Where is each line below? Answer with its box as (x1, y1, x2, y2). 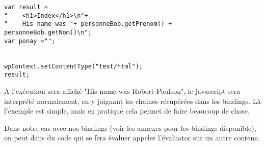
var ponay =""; (4, 37, 56, 45)
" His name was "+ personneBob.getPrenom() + (4, 20, 172, 28)
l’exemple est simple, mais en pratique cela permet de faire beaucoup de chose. (4, 105, 250, 116)
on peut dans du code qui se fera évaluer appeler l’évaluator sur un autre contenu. (4, 132, 260, 143)
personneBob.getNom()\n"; (4, 28, 92, 36)
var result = (4, 4, 48, 11)
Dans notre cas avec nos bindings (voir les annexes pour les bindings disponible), (4, 122, 256, 133)
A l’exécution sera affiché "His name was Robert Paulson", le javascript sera (4, 85, 241, 96)
